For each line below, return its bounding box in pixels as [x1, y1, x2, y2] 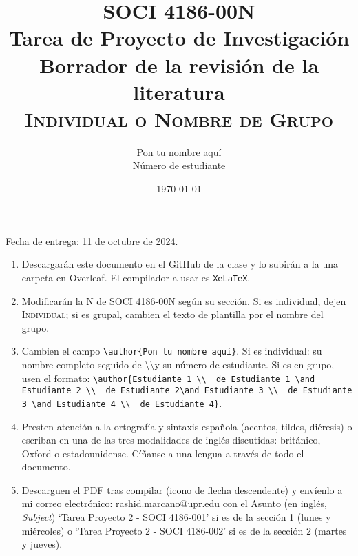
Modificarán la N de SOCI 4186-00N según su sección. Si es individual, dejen [21, 293, 346, 308]
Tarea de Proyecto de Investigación [8, 23, 350, 52]
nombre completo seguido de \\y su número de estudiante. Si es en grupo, [21, 357, 335, 371]
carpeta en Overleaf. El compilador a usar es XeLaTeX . [21, 270, 251, 284]
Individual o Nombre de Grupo [25, 104, 333, 132]
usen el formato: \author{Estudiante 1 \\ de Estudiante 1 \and [21, 370, 315, 385]
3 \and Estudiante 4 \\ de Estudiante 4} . [21, 395, 222, 410]
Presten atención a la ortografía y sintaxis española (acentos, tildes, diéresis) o [21, 419, 352, 433]
